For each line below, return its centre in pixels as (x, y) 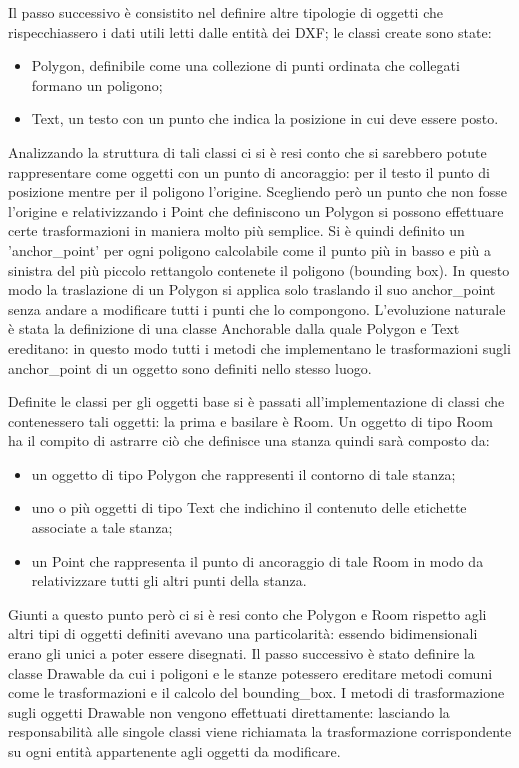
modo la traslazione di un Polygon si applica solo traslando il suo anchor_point (252, 289)
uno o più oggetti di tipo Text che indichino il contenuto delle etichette (249, 507)
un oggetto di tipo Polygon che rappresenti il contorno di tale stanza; (243, 473)
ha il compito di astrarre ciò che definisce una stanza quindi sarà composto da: (249, 440)
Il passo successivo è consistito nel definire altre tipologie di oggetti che (225, 12)
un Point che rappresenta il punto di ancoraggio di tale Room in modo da (257, 560)
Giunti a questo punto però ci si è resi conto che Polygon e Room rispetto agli (247, 613)
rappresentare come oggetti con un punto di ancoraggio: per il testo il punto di (249, 171)
